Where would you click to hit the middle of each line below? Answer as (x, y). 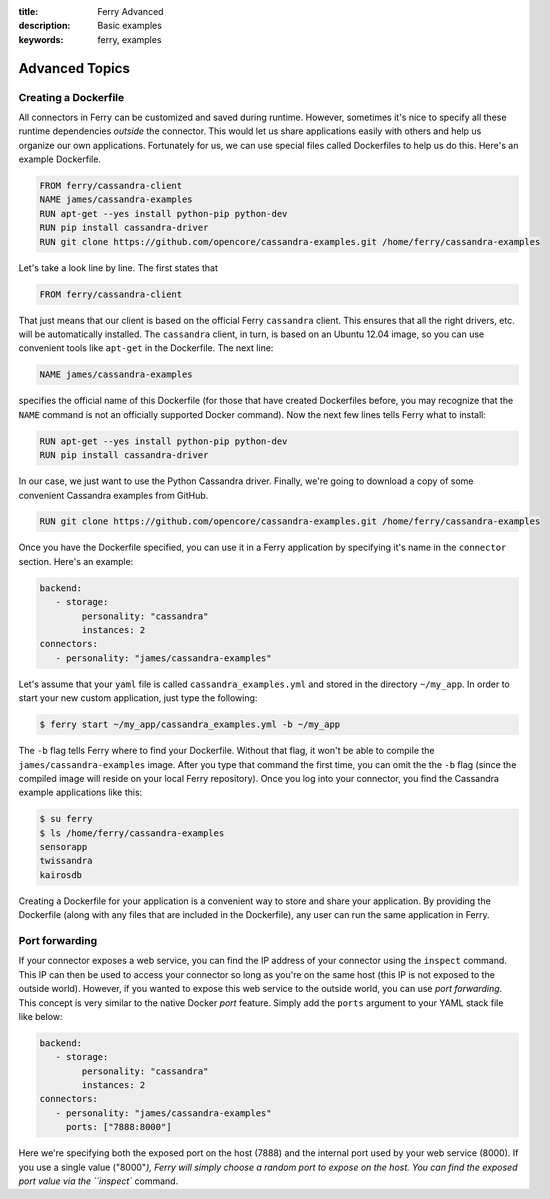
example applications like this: (80, 792)
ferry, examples (129, 39)
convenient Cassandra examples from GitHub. (113, 495)
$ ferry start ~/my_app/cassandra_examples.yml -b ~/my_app (190, 724)
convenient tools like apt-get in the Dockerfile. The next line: (146, 348)
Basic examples (129, 26)
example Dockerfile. (60, 159)
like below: (41, 1016)
